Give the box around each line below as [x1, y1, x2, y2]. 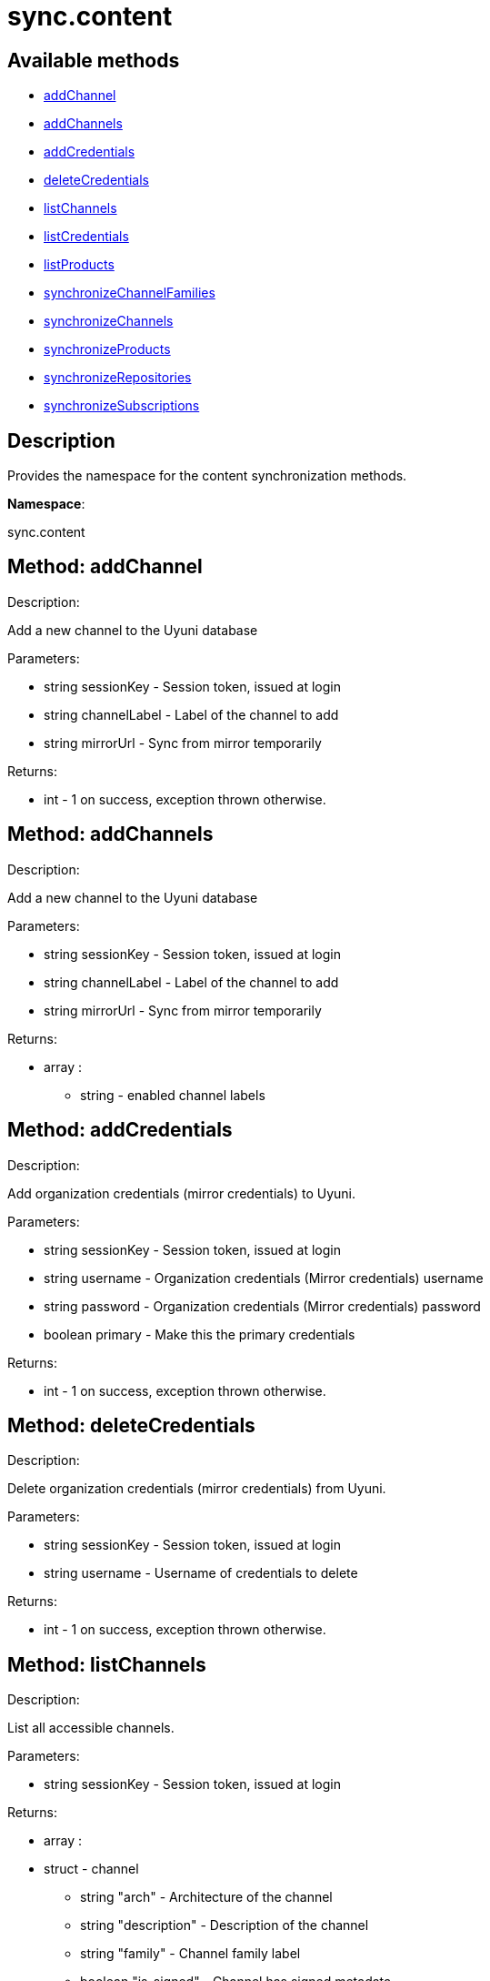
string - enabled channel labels [80, 1087, 265, 1103]
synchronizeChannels [44, 313, 174, 329]
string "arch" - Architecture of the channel [80, 1889, 333, 1905]
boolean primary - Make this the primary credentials [44, 1326, 355, 1342]
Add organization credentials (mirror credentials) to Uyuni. [7, 1185, 355, 1201]
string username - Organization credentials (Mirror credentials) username [44, 1269, 484, 1286]
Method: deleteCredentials [7, 1413, 255, 1437]
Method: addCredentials [7, 1118, 233, 1142]
